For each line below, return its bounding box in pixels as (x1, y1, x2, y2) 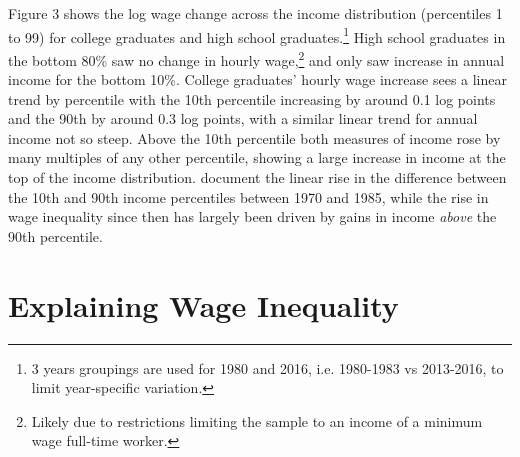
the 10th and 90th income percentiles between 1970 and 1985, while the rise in (8, 186, 489, 207)
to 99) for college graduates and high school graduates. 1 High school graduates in (8, 23, 506, 47)
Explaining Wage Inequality (8, 284, 399, 325)
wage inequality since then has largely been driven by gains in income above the (8, 206, 497, 227)
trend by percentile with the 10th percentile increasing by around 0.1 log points (8, 88, 496, 109)
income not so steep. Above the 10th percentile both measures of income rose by (8, 127, 501, 148)
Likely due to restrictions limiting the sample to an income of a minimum (31, 410, 483, 431)
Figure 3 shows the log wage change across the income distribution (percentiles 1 (8, 3, 503, 23)
